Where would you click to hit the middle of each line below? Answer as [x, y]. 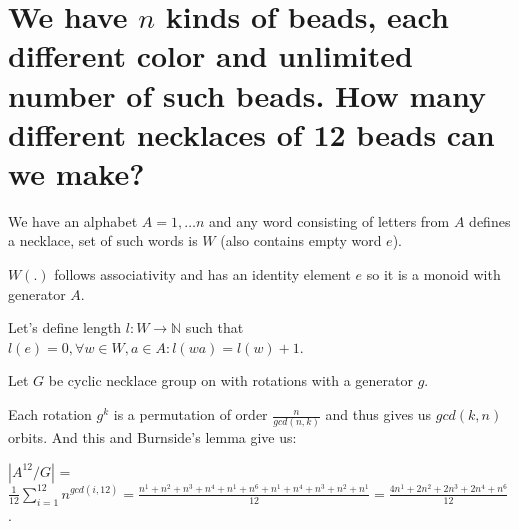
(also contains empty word [301, 240]
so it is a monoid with [433, 274]
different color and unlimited [210, 55]
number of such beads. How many [247, 94]
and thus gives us [378, 414]
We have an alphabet [73, 220]
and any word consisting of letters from [329, 220]
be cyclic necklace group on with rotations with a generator [230, 380]
